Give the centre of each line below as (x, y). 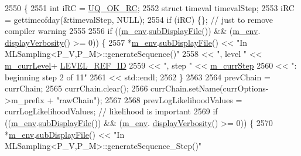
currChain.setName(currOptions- (210, 88)
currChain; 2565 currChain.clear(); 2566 (76, 88)
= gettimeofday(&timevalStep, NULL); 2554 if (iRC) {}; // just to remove (139, 19)
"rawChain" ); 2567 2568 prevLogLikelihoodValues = (149, 99)
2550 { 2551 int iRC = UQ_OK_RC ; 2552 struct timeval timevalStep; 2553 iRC (150, 8)
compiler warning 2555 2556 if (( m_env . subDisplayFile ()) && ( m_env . (133, 31)
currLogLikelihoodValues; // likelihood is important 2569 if (111, 111)
